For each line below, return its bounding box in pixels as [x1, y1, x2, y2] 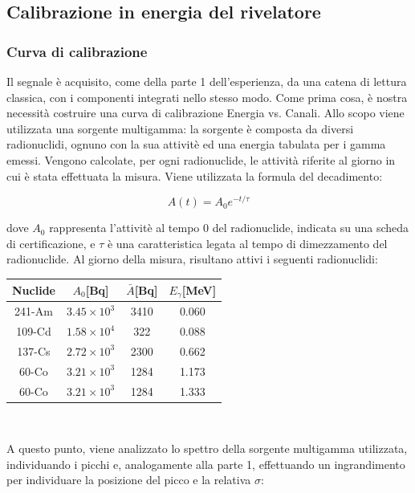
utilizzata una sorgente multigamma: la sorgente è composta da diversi [6, 120, 354, 136]
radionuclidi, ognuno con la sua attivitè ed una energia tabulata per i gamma [6, 136, 386, 153]
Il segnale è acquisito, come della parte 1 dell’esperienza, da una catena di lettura [6, 73, 407, 89]
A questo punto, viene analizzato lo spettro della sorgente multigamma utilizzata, [6, 440, 408, 457]
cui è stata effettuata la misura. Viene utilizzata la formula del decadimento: [6, 167, 383, 184]
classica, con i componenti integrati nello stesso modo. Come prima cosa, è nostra [6, 88, 408, 105]
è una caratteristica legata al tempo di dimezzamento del [107, 234, 388, 251]
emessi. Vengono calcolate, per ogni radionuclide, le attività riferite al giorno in [6, 151, 396, 168]
